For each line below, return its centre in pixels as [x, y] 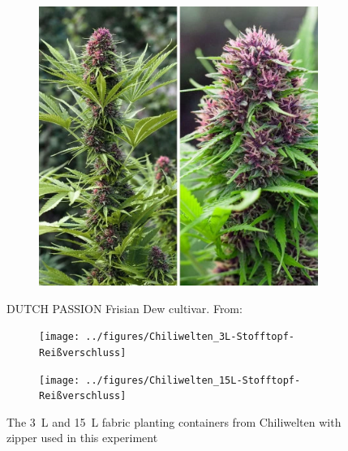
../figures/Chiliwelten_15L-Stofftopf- [193, 380]
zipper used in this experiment [82, 438]
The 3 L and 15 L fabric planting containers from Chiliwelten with [174, 421]
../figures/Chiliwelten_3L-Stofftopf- [190, 337]
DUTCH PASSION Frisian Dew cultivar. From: [125, 308]
